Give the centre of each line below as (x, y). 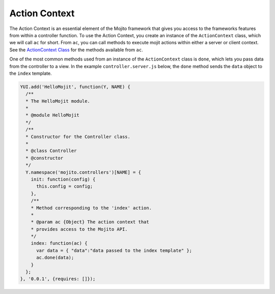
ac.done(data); (55, 258)
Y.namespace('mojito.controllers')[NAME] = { (83, 172)
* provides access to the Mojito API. (79, 229)
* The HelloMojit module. (58, 101)
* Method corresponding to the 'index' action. (91, 208)
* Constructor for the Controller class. (78, 137)
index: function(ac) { (59, 243)
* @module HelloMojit (53, 115)
